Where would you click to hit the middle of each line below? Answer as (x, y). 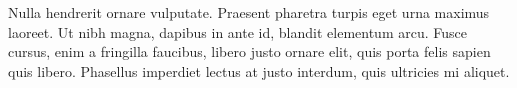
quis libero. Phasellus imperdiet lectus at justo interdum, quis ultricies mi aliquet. (259, 70)
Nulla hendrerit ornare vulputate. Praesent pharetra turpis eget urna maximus (249, 12)
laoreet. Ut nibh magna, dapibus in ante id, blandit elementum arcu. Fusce (237, 31)
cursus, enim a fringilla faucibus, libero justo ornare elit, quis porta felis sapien (249, 51)
